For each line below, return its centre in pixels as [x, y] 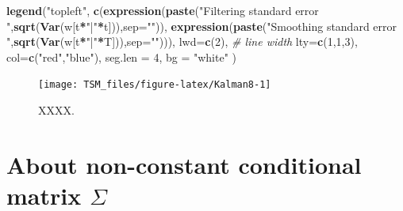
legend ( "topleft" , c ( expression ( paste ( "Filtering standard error [163, 10]
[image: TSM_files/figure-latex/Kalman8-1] [155, 85]
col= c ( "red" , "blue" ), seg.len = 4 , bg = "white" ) [121, 57]
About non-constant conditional [184, 164]
